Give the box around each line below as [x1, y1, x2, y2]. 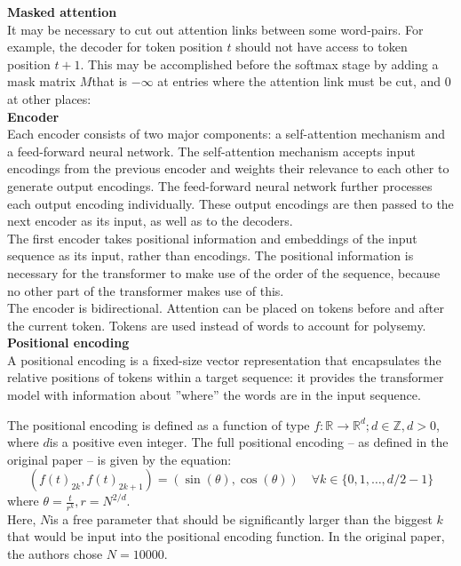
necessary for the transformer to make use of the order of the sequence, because [7, 263, 441, 282]
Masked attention [7, 3, 117, 20]
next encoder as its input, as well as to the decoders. [7, 211, 293, 230]
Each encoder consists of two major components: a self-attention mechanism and [7, 124, 446, 143]
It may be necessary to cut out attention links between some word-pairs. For [7, 20, 424, 38]
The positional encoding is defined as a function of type [7, 415, 310, 434]
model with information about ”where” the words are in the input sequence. [7, 386, 421, 404]
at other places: [7, 89, 91, 108]
